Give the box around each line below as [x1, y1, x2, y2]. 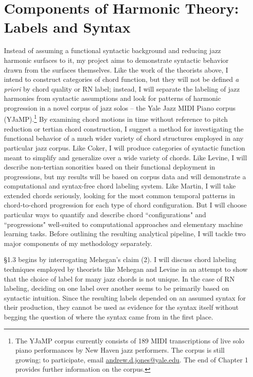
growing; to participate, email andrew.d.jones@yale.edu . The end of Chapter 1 [15, 354, 249, 364]
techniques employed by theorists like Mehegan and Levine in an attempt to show [4, 264, 248, 274]
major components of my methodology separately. [4, 238, 152, 248]
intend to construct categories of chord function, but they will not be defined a [4, 74, 239, 84]
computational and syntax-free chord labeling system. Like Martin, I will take [4, 181, 236, 191]
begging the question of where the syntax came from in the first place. [4, 312, 214, 321]
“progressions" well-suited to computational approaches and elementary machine [4, 219, 243, 229]
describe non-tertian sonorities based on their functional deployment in [4, 162, 216, 172]
